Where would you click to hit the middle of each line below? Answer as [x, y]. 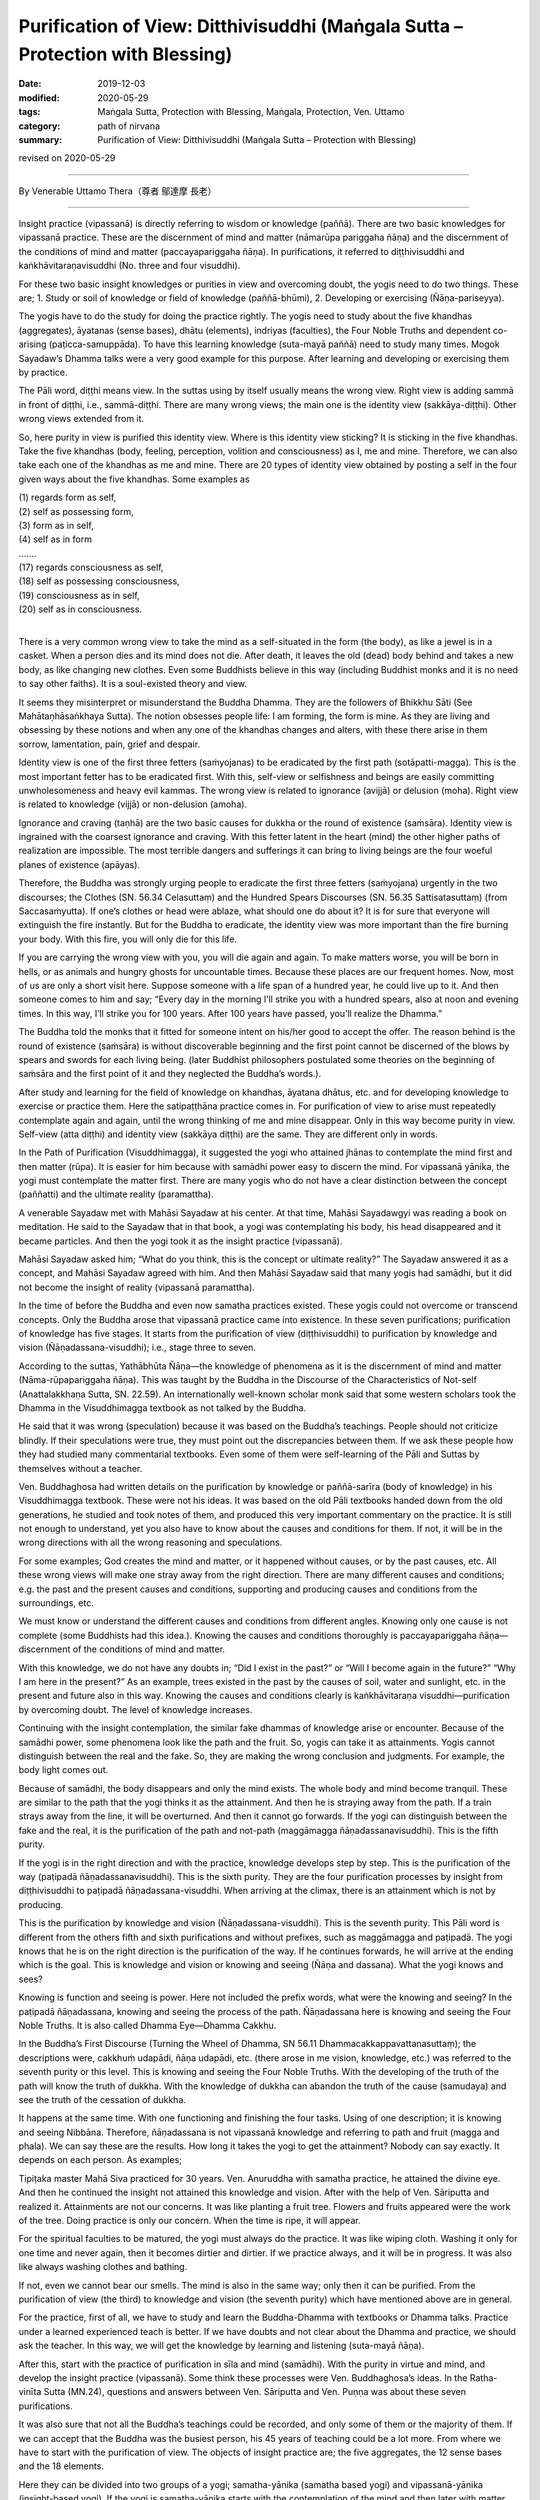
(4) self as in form [55, 539]
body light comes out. [63, 1770]
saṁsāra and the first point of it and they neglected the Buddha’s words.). [170, 1074]
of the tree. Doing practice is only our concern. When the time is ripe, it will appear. [189, 2221]
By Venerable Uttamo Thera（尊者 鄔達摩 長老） [117, 191]
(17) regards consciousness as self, [91, 567]
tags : [29, 112]
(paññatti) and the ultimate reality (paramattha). [116, 1194]
